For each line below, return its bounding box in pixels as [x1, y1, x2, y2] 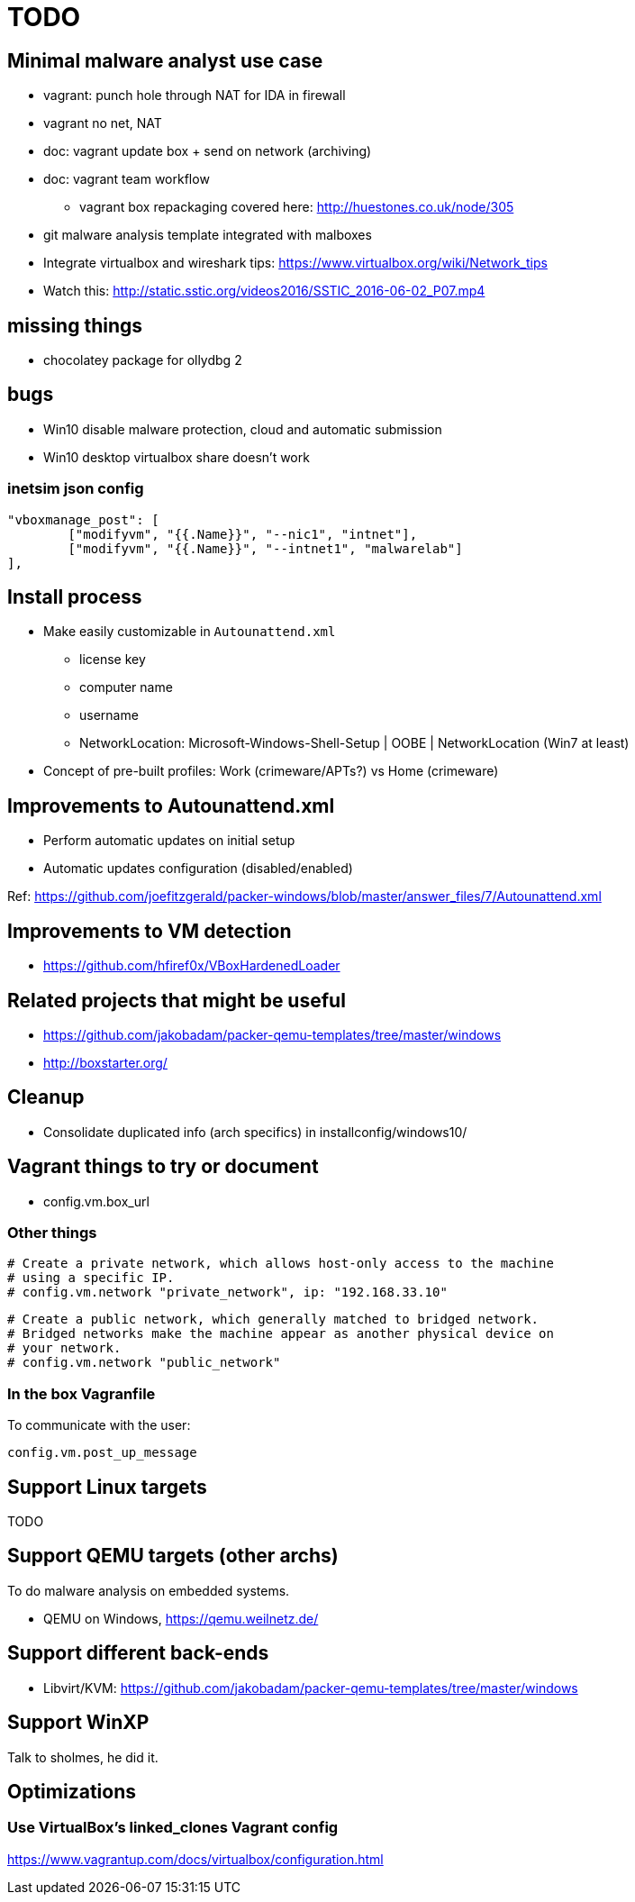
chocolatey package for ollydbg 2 [43, 352, 242, 369]
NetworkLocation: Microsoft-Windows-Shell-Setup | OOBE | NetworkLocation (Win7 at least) [79, 735, 630, 751]
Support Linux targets [7, 1475, 207, 1498]
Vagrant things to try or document [7, 1155, 319, 1179]
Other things [7, 1224, 97, 1242]
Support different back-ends [7, 1642, 269, 1665]
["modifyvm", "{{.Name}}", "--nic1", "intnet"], [68, 526, 418, 541]
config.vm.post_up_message [7, 1445, 197, 1461]
